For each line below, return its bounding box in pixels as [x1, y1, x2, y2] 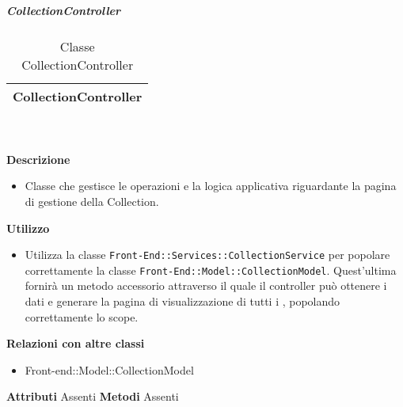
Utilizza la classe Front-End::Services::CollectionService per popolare [25, 246, 390, 263]
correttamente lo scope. [25, 308, 139, 325]
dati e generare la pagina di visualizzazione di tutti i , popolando [25, 293, 340, 310]
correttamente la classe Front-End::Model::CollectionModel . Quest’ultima [25, 261, 397, 278]
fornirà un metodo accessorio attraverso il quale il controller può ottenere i [25, 277, 387, 294]
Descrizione [6, 150, 70, 167]
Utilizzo [6, 219, 50, 236]
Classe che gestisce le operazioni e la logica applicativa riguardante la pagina [25, 177, 397, 194]
